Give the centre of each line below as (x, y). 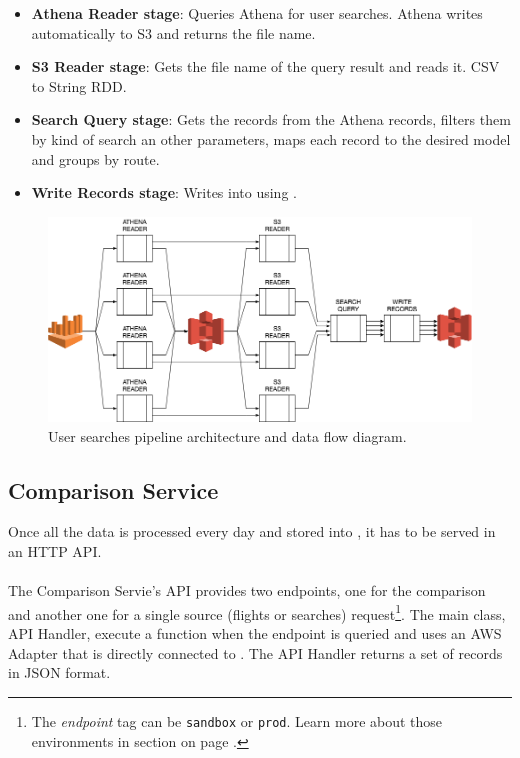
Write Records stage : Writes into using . (164, 192)
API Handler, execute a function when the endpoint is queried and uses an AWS (255, 633)
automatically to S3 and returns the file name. (173, 32)
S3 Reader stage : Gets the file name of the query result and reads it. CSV (265, 66)
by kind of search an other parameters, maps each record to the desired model (271, 138)
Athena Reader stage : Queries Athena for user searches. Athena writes (257, 13)
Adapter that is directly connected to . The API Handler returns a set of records (255, 652)
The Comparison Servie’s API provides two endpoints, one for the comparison (247, 590)
